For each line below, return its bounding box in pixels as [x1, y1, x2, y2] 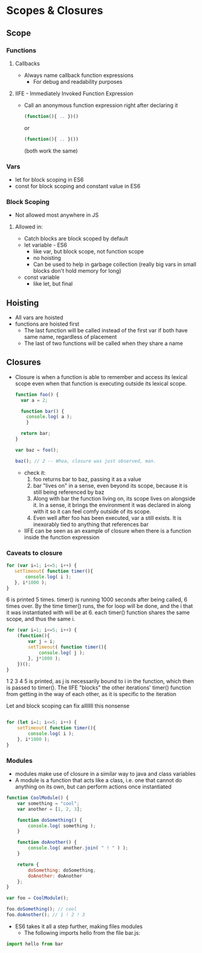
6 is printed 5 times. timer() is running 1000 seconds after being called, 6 [6, 596, 187, 603]
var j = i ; [28, 638, 56, 644]
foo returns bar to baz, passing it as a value [33, 475, 142, 483]
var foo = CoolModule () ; [6, 895, 69, 901]
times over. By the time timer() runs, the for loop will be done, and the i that [6, 603, 194, 610]
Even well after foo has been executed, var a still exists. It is [33, 514, 182, 521]
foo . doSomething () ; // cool [6, 906, 77, 912]
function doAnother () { [17, 839, 77, 845]
